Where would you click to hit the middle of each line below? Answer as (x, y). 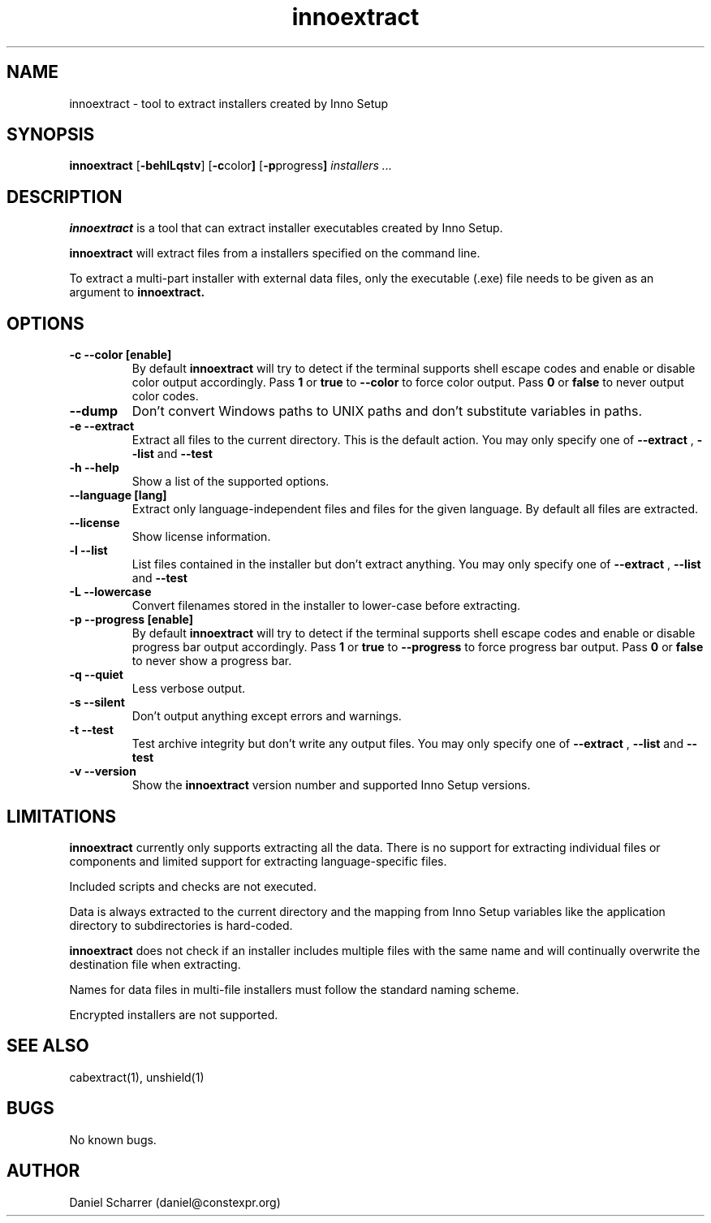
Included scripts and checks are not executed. (193, 886)
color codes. (165, 396)
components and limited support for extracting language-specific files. (258, 861)
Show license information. (201, 537)
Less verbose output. (189, 689)
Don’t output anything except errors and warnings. (267, 716)
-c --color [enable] (121, 355)
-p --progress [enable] (131, 620)
